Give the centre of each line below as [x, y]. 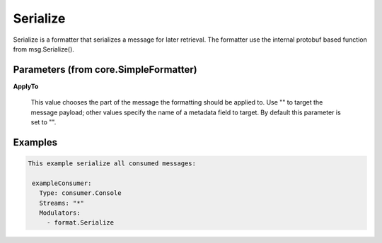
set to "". [44, 122]
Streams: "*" [62, 203]
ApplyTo [26, 86]
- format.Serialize [80, 223]
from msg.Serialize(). [44, 49]
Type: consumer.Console [80, 193]
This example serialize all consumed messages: [112, 164]
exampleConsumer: [62, 183]
